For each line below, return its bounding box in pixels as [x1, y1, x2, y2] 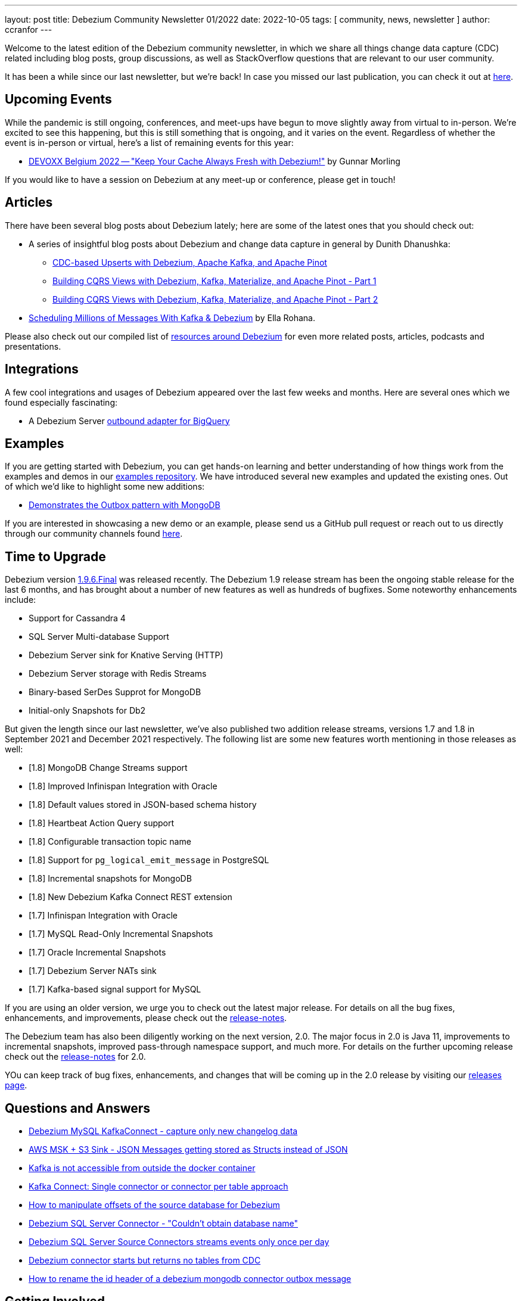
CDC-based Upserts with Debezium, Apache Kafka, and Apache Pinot [52, 257, 327, 267]
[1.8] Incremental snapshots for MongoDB [29, 873, 192, 884]
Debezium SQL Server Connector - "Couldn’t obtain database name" [29, 1218, 298, 1229]
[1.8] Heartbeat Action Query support [29, 818, 175, 829]
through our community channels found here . [5, 528, 183, 539]
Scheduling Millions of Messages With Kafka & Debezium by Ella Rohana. [29, 312, 315, 323]
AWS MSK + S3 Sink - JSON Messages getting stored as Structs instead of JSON [29, 1144, 348, 1155]
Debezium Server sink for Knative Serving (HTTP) [29, 650, 223, 661]
